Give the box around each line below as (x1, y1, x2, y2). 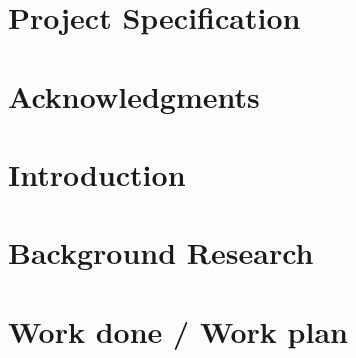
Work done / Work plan (8, 310, 348, 351)
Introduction (8, 153, 186, 194)
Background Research (8, 232, 314, 273)
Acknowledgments (8, 75, 260, 116)
